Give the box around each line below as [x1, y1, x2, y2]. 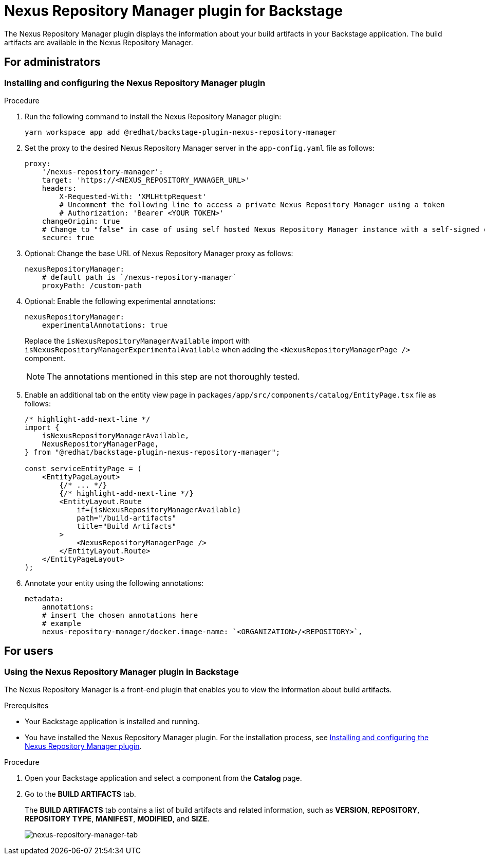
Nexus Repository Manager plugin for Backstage [4, 2, 343, 20]
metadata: [25, 594, 64, 603]
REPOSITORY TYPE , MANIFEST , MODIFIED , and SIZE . [25, 814, 210, 824]
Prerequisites [4, 701, 49, 710]
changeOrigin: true [42, 217, 120, 225]
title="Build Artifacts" [77, 522, 177, 530]
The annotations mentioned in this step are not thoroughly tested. [47, 371, 300, 382]
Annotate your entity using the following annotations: [25, 578, 204, 587]
